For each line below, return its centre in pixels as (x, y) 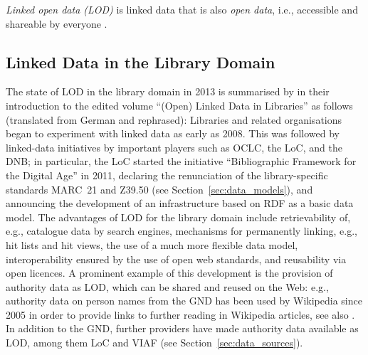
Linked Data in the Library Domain (141, 62)
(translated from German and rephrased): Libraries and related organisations (174, 119)
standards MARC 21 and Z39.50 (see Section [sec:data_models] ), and (159, 189)
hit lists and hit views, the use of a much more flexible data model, (152, 244)
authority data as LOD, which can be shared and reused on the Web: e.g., (167, 286)
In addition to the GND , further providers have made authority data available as (182, 328)
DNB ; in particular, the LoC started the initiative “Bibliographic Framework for (181, 161)
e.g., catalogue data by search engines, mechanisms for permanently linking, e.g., (182, 231)
